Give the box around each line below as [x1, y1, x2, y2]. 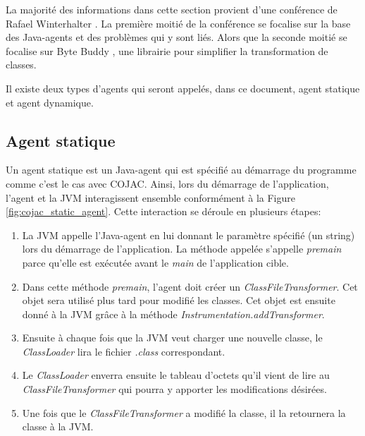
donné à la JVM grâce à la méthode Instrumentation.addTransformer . [22, 306, 325, 321]
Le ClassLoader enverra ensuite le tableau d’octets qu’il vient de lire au [22, 368, 330, 382]
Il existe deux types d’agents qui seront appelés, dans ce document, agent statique [6, 80, 360, 95]
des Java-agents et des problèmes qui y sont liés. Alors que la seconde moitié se [6, 30, 347, 44]
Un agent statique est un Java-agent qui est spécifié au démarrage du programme [6, 162, 357, 177]
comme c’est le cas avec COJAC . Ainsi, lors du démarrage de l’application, [6, 176, 329, 190]
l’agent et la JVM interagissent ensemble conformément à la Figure [6, 190, 295, 205]
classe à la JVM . [22, 419, 94, 434]
